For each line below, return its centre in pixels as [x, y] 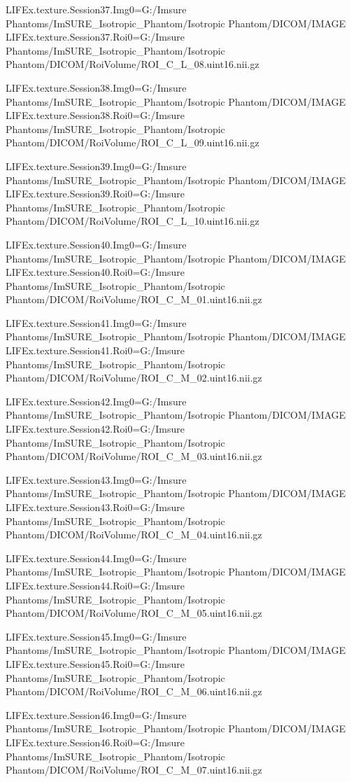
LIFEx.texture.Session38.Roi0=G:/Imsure [95, 115]
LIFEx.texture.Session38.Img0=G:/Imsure [96, 87]
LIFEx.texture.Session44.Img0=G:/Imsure [96, 558]
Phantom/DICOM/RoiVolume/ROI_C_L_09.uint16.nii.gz [132, 142]
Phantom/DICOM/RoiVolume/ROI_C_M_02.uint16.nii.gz [134, 378]
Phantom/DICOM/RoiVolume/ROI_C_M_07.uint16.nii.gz [134, 770]
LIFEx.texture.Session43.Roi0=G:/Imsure [95, 507]
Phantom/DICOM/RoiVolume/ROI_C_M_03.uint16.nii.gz [134, 456]
